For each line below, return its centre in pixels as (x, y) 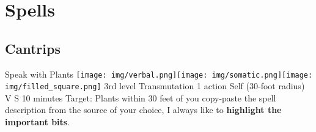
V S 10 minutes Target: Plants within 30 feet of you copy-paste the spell (141, 97)
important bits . (38, 122)
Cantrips (33, 48)
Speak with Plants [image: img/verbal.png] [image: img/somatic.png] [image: (159, 74)
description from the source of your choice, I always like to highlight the (143, 110)
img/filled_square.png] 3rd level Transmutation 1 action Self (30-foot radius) (155, 86)
